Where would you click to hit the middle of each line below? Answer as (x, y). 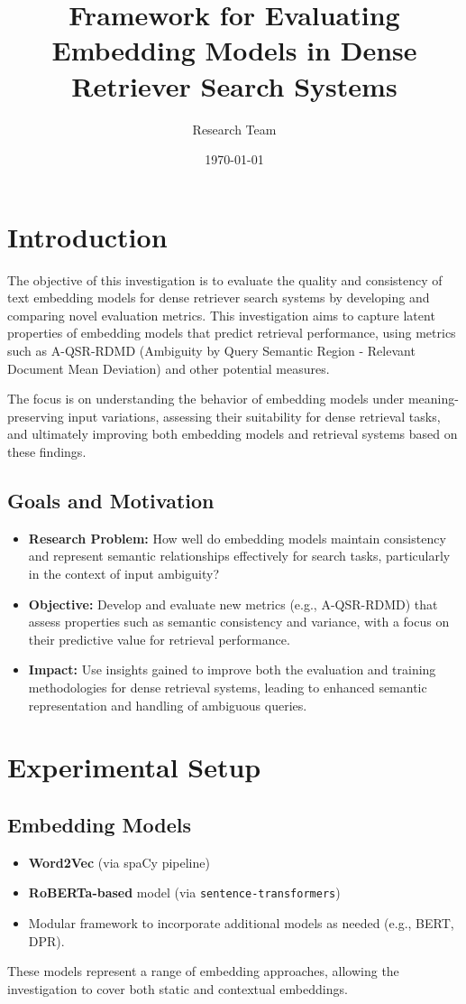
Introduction (87, 236)
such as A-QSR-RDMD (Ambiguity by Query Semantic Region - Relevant (211, 350)
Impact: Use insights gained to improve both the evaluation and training (232, 669)
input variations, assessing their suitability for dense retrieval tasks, (254, 416)
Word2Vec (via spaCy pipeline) (119, 862)
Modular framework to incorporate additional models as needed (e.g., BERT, (241, 922)
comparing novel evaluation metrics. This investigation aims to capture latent (221, 315)
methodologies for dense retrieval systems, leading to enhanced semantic (228, 687)
